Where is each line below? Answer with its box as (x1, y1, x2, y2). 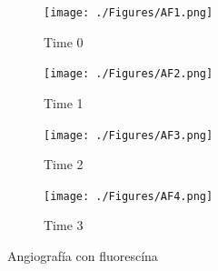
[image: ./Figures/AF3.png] (44, 128, 213, 142)
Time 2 (44, 155, 84, 174)
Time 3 (44, 216, 84, 235)
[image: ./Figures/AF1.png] (44, 6, 213, 19)
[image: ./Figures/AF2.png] (44, 67, 213, 81)
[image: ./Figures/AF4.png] (44, 189, 213, 203)
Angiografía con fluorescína (7, 246, 158, 265)
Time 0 (44, 32, 84, 51)
